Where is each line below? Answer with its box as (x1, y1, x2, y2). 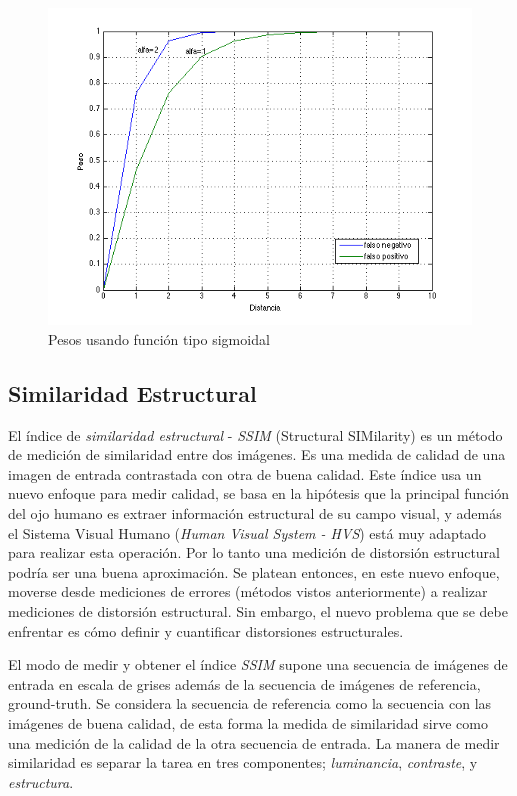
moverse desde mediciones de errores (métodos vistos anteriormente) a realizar (8, 581, 488, 602)
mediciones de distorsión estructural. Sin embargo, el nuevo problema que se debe (8, 600, 508, 621)
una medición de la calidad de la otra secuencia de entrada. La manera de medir (8, 732, 500, 753)
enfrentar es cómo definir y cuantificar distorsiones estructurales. (8, 620, 404, 641)
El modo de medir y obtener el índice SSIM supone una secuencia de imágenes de (8, 654, 508, 675)
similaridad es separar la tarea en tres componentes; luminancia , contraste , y (8, 752, 478, 773)
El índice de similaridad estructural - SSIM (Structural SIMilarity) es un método (8, 424, 503, 445)
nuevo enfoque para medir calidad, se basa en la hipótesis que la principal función (8, 483, 509, 504)
